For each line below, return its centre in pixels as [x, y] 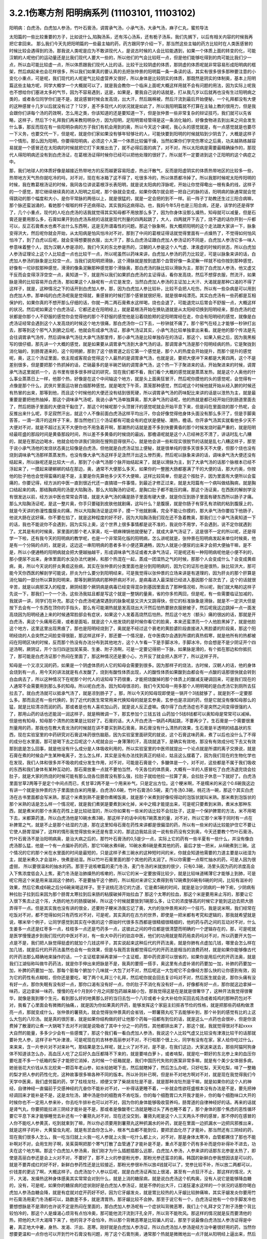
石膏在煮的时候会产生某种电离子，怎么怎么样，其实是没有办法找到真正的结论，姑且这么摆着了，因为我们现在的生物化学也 [133, 755]
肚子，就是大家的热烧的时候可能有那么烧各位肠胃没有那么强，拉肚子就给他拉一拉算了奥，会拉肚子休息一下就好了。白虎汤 [133, 776]
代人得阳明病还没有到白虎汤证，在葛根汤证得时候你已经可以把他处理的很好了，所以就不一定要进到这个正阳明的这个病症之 [133, 155]
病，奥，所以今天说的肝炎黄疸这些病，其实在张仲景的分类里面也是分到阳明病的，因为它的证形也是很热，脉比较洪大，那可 [133, 566]
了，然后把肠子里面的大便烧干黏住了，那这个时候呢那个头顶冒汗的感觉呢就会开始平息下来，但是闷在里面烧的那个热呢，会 [133, 406]
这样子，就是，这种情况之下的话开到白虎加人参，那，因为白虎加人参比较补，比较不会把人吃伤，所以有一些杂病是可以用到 [133, 288]
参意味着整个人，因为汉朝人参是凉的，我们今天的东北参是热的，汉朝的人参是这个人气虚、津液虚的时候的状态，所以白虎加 [133, 247]
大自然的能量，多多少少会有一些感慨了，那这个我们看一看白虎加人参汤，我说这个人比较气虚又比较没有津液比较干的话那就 [133, 1033]
